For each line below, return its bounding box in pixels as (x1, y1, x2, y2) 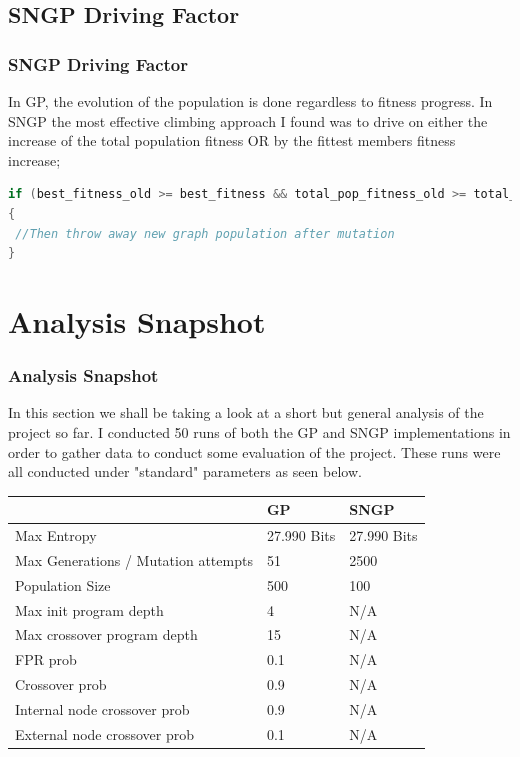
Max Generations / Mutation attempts (15, 549, 253, 570)
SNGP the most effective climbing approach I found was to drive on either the (8, 110, 488, 131)
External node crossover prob (15, 723, 195, 744)
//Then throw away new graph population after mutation (15, 226, 395, 241)
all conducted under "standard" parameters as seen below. (8, 461, 362, 482)
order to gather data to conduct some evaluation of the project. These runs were (8, 441, 501, 462)
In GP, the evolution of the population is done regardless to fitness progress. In (8, 91, 493, 111)
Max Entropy (15, 525, 97, 546)
